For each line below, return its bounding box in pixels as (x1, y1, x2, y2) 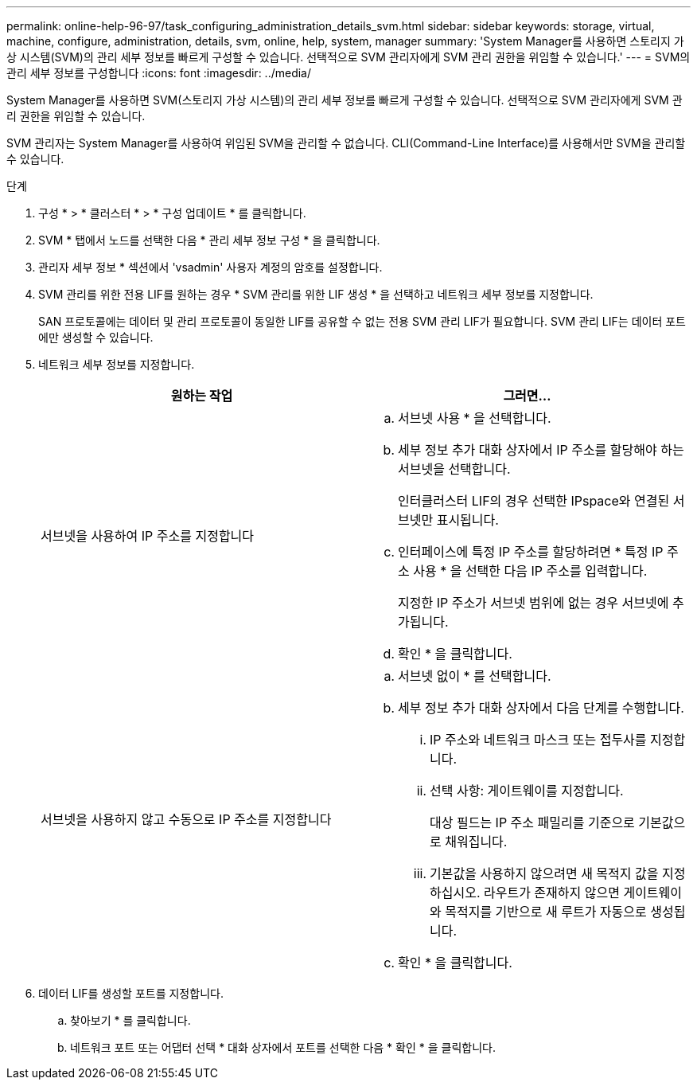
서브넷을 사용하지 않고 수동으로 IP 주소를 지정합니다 (41, 811, 332, 827)
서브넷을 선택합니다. (398, 461, 511, 477)
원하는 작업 (170, 388, 233, 404)
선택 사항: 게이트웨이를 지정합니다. (430, 783, 624, 799)
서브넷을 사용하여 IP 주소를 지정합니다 (41, 528, 255, 544)
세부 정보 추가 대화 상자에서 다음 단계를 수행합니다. (398, 700, 684, 716)
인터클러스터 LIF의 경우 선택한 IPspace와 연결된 (398, 493, 670, 509)
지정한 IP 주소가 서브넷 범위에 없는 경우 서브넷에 (398, 595, 669, 611)
